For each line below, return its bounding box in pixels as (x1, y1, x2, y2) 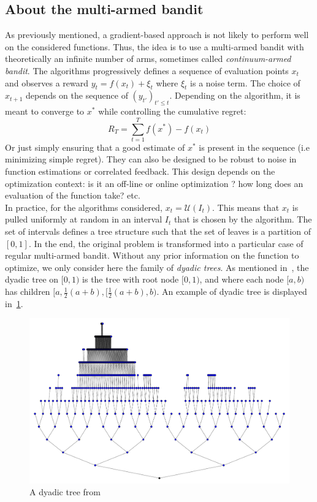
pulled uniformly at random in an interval (5, 213, 162, 226)
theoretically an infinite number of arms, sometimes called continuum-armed (5, 52, 291, 65)
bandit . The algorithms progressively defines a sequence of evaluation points (5, 64, 289, 77)
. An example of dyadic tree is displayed (156, 285, 307, 298)
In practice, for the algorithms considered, (5, 200, 162, 213)
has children (5, 285, 50, 298)
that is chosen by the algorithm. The (174, 213, 312, 226)
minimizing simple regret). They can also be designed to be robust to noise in (5, 153, 297, 165)
